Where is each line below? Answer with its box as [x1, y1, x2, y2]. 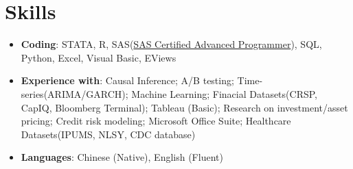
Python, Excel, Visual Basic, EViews [21, 50, 176, 64]
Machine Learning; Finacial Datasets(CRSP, [131, 86, 317, 101]
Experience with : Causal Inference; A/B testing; [21, 73, 234, 88]
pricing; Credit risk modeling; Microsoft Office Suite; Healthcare [21, 114, 291, 128]
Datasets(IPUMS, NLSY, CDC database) [21, 127, 196, 141]
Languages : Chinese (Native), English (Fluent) [21, 150, 223, 164]
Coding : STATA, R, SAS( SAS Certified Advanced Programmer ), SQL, [21, 37, 322, 51]
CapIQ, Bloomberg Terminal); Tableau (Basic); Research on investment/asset [21, 100, 348, 114]
